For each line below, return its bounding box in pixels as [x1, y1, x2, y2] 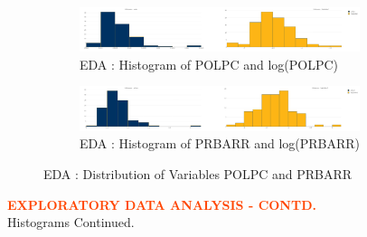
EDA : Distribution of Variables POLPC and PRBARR [43, 164, 353, 183]
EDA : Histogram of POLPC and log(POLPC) [80, 54, 338, 73]
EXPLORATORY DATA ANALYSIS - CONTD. [7, 194, 316, 213]
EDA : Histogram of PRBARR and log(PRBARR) [80, 134, 361, 153]
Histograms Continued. [7, 213, 135, 232]
